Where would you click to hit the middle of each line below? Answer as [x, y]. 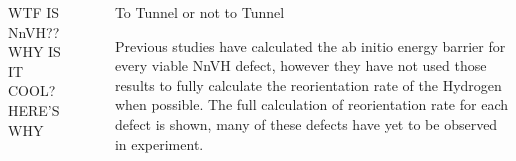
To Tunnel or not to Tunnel [199, 12]
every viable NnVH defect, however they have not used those [300, 65]
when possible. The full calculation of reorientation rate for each [311, 104]
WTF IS [34, 12]
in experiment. [159, 143]
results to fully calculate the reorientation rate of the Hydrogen [308, 84]
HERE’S [34, 109]
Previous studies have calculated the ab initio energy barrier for [310, 45]
